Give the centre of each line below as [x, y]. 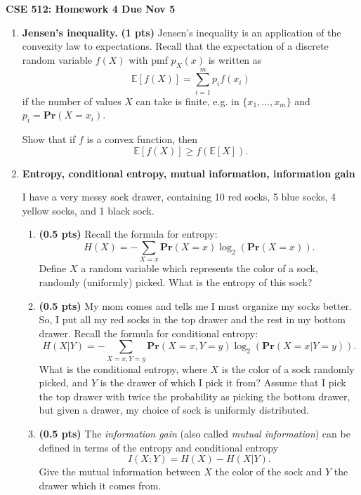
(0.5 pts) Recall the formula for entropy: [128, 234]
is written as [235, 59]
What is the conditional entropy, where [123, 368]
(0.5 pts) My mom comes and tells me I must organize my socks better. [195, 305]
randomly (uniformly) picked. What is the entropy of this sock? [176, 282]
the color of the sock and [269, 472]
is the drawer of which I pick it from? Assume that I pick [223, 382]
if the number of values [72, 101]
